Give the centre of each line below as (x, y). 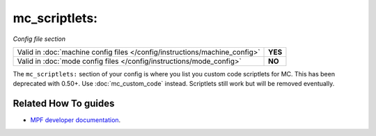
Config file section (39, 39)
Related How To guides (64, 104)
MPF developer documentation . (76, 120)
